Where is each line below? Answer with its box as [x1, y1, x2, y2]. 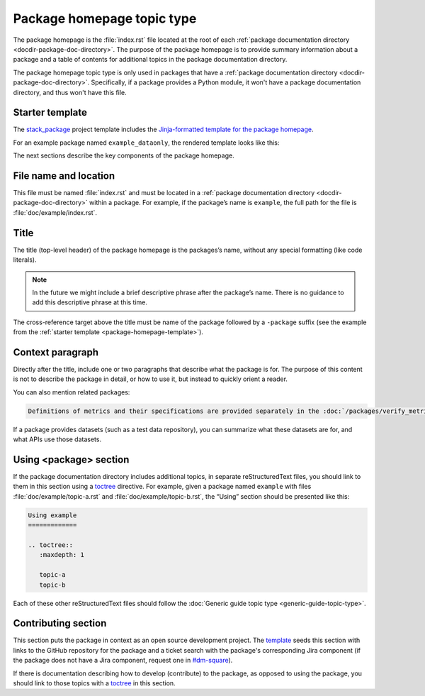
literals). [13, 255, 37, 264]
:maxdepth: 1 [39, 551, 85, 559]
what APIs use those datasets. [13, 435, 102, 443]
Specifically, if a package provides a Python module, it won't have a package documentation [91, 78, 361, 87]
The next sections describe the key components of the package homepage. [13, 151, 234, 160]
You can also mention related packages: [13, 387, 130, 397]
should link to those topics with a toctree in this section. [13, 679, 176, 687]
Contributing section [13, 617, 107, 629]
